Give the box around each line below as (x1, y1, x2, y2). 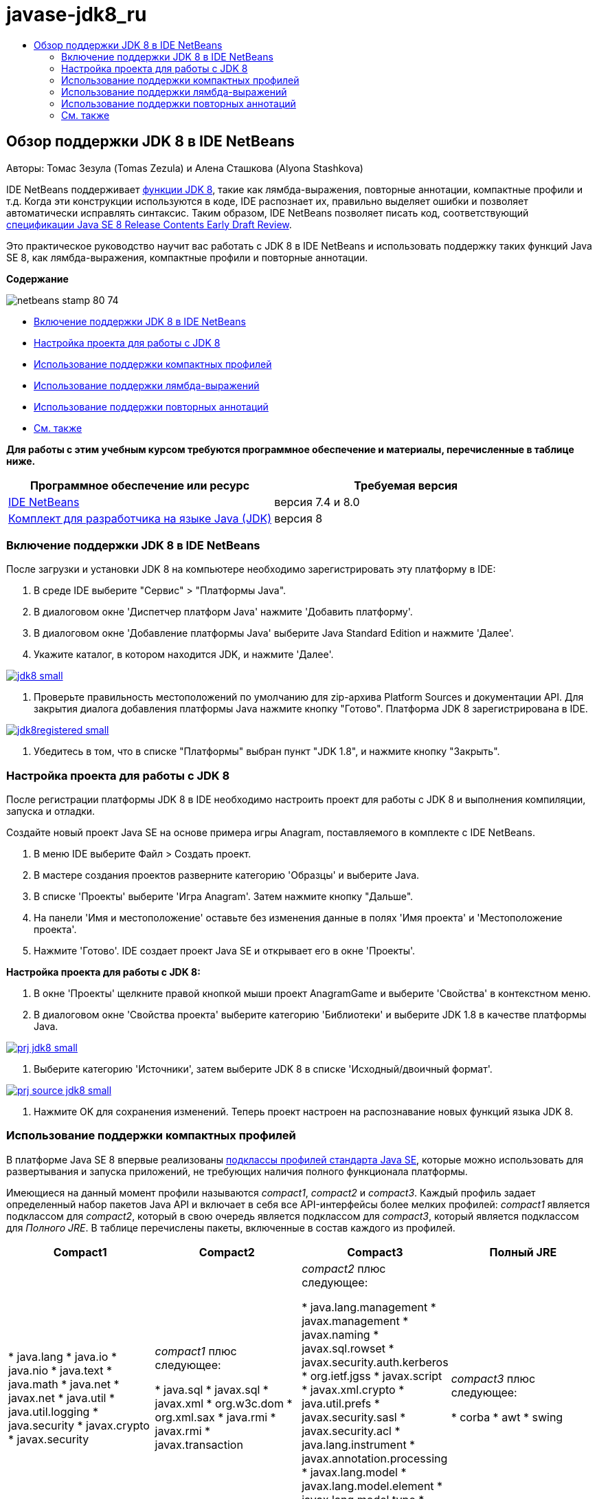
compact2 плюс (302, 1261, 386, 1276)
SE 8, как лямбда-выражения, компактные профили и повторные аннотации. (6, 251, 368, 263)
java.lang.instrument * (302, 1437, 416, 1452)
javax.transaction (155, 1437, 243, 1452)
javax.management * (302, 1313, 409, 1328)
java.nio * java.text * (8, 1363, 113, 1377)
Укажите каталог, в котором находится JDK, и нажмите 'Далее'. (34, 648, 334, 661)
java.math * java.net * (8, 1377, 120, 1391)
